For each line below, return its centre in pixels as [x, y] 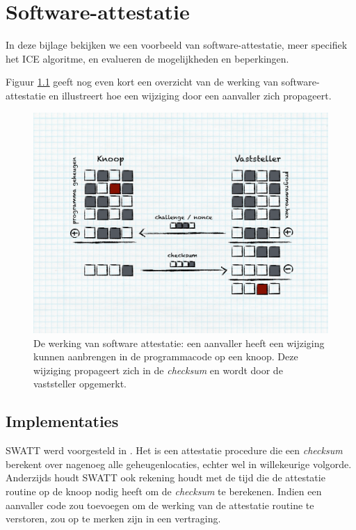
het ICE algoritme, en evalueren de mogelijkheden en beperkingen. [147, 58]
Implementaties [62, 421]
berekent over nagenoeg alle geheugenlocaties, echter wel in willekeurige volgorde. [179, 464]
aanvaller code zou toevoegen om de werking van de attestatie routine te [160, 505]
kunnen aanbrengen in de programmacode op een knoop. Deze [166, 356]
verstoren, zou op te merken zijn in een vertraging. [113, 519]
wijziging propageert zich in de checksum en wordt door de [158, 370]
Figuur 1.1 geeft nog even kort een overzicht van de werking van [142, 82]
